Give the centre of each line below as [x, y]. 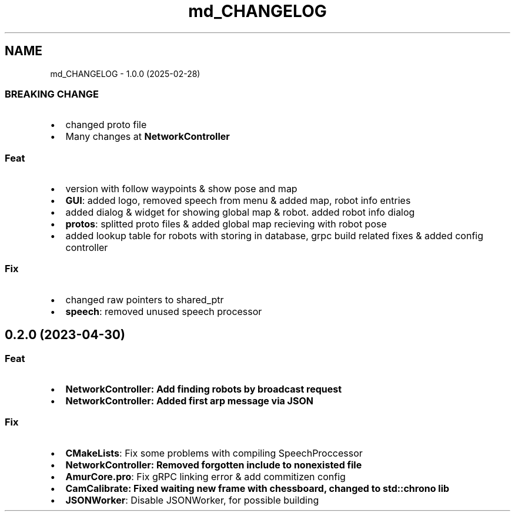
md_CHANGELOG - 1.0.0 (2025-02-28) [125, 73]
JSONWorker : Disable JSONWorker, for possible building [192, 500]
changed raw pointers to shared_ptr [145, 299]
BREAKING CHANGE [52, 94]
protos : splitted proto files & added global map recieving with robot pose [226, 224]
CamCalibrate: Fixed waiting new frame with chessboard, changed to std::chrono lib [257, 488]
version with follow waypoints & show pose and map [181, 189]
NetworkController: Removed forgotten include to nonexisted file [214, 465]
